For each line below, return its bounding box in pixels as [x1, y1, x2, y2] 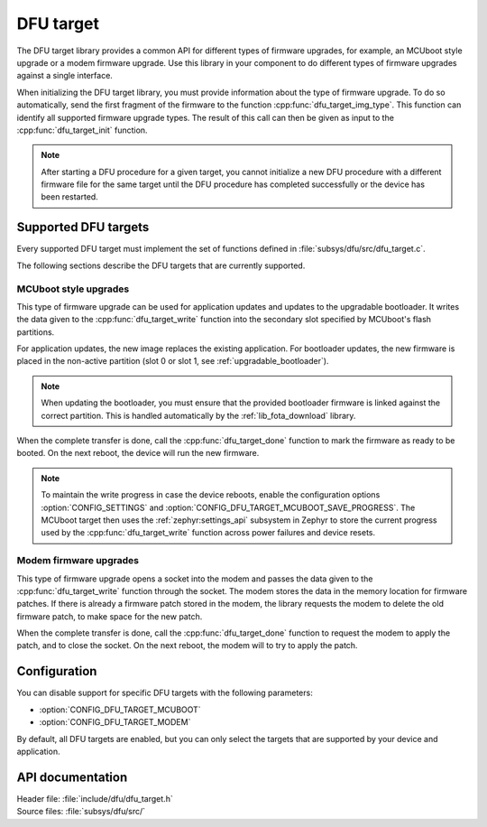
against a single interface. [16, 70, 113, 81]
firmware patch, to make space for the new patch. [16, 610, 203, 622]
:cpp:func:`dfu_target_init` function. [16, 125, 148, 135]
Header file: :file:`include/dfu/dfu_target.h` [16, 793, 173, 804]
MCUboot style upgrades [16, 283, 130, 295]
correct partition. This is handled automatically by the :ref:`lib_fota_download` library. [41, 410, 356, 421]
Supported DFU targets [16, 219, 150, 235]
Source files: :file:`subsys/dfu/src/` [16, 806, 146, 817]
